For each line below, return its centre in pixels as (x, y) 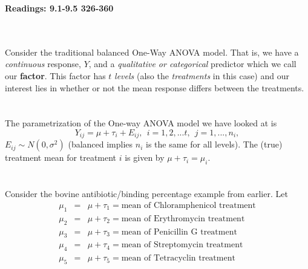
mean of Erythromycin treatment (183, 219)
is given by (145, 157)
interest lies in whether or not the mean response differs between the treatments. (155, 87)
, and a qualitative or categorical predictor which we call (192, 64)
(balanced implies (100, 144)
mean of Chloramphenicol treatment (188, 205)
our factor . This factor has (55, 75)
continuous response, (43, 64)
